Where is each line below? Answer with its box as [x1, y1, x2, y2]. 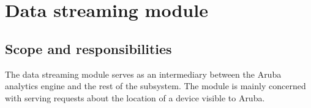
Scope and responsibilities [5, 39, 172, 58]
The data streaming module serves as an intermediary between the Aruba [5, 67, 282, 80]
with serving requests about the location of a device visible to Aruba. [5, 91, 265, 104]
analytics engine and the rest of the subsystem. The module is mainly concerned [5, 79, 306, 92]
